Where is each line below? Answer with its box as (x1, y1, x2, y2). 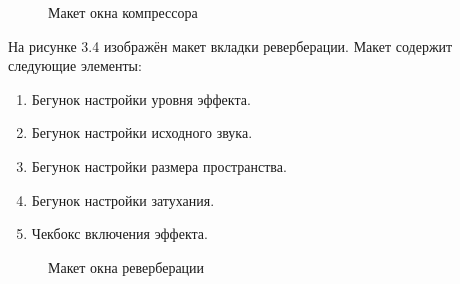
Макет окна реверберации (48, 256, 205, 277)
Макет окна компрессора (48, 2, 198, 22)
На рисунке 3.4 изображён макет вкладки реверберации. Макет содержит (8, 35, 453, 56)
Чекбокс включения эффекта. (31, 223, 208, 244)
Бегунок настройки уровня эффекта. (31, 88, 251, 109)
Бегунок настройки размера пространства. (31, 155, 287, 176)
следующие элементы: (8, 55, 142, 76)
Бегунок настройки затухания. (31, 189, 215, 210)
